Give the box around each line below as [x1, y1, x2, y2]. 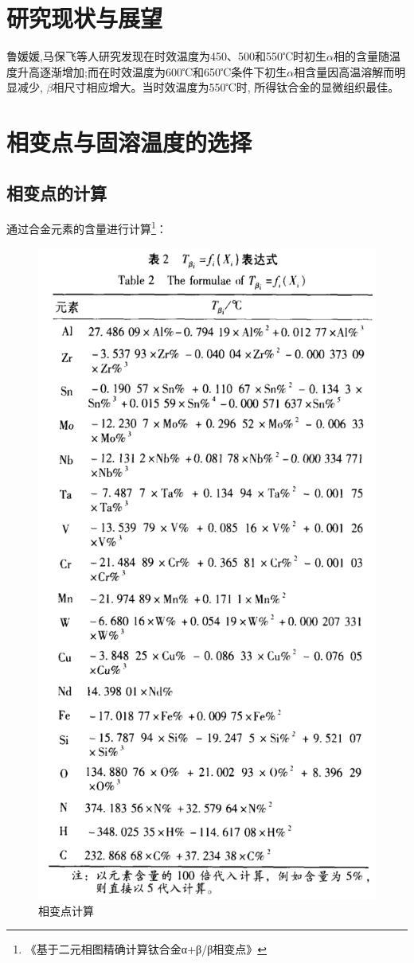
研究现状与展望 [6, 2, 163, 34]
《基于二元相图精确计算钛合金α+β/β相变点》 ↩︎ [25, 941, 268, 957]
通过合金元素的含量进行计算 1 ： [6, 218, 167, 237]
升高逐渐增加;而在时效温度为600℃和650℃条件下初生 [17, 63, 287, 80]
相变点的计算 [6, 180, 107, 205]
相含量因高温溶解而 [294, 63, 395, 80]
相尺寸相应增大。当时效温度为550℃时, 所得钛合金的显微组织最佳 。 [53, 79, 400, 96]
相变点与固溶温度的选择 [6, 126, 252, 158]
